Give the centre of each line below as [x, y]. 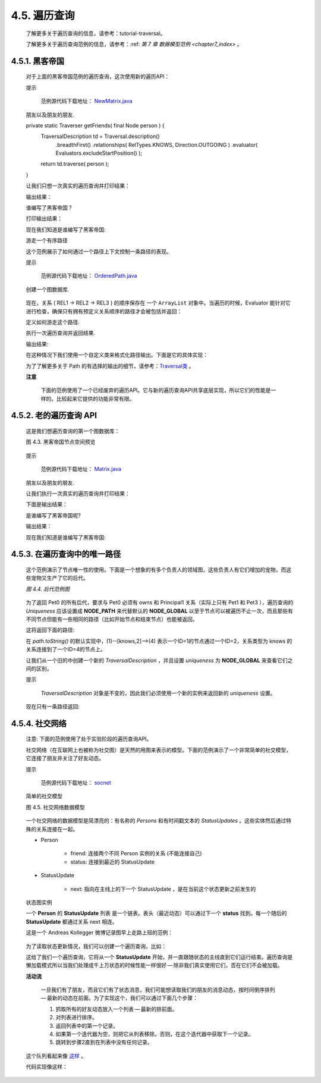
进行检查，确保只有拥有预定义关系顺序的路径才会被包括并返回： [104, 311]
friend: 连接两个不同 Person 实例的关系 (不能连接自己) [136, 853]
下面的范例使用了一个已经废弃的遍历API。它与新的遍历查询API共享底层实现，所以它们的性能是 [156, 390]
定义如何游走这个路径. [53, 322]
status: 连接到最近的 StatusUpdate [112, 862]
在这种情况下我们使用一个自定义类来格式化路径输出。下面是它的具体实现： [117, 355]
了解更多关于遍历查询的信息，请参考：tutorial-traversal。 [96, 33]
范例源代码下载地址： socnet [76, 783]
